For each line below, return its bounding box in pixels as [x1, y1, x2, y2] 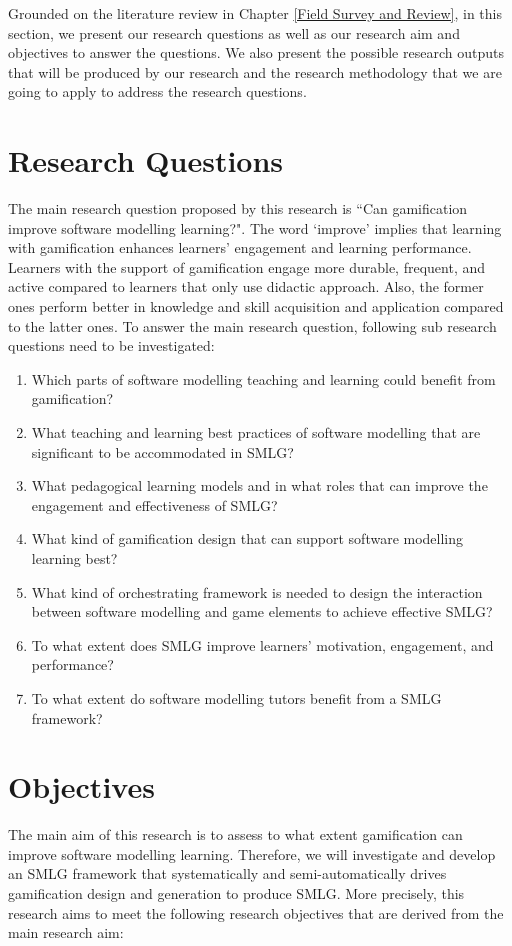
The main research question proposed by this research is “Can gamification [8, 198, 468, 219]
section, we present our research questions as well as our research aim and [8, 22, 460, 43]
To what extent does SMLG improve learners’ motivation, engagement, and [31, 634, 494, 655]
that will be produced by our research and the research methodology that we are [8, 61, 502, 82]
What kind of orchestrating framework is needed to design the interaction [31, 581, 483, 602]
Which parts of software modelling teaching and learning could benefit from [31, 368, 496, 389]
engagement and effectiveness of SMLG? [31, 494, 278, 515]
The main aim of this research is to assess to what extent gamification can [8, 824, 463, 845]
